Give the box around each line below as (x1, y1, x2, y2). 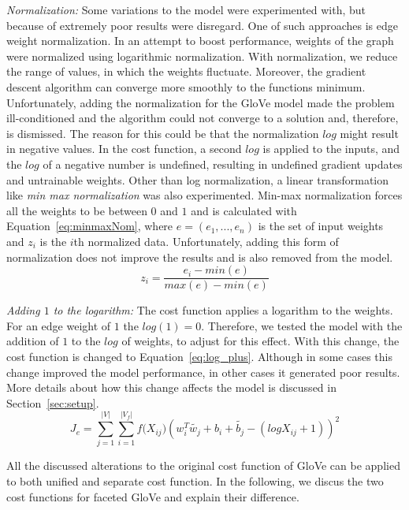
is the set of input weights (258, 218, 384, 234)
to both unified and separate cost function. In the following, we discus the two (6, 473, 384, 490)
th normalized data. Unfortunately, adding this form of (73, 233, 339, 249)
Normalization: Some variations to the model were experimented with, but (6, 2, 366, 17)
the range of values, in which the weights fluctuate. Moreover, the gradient (6, 63, 366, 80)
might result (340, 125, 399, 141)
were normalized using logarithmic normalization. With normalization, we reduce (6, 47, 398, 64)
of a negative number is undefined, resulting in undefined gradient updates (43, 155, 403, 172)
